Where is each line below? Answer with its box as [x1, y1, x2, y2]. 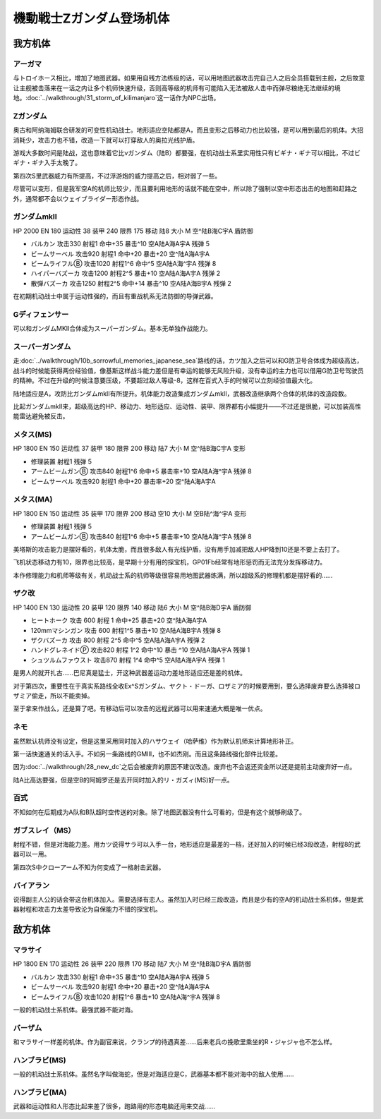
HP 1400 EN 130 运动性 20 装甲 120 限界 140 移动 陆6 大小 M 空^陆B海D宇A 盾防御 [13, 603, 252, 612]
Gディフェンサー [13, 309, 69, 319]
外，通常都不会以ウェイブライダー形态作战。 [13, 194, 143, 202]
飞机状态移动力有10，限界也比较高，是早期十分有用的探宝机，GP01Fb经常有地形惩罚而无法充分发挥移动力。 [13, 558, 327, 567]
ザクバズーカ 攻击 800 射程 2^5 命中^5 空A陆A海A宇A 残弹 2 [30, 636, 205, 645]
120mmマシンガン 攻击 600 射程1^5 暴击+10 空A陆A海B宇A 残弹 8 [30, 626, 222, 634]
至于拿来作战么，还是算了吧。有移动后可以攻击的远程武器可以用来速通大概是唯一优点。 [13, 704, 267, 713]
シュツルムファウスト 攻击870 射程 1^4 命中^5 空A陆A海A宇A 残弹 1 [30, 655, 225, 664]
